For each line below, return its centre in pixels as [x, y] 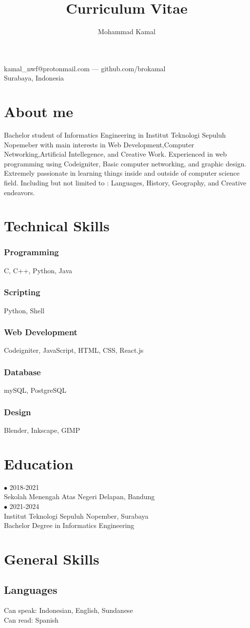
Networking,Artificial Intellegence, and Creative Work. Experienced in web [115, 154]
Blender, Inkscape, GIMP [42, 430]
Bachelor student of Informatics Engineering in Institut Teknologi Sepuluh [115, 135]
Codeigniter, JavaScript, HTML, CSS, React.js [74, 350]
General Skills [52, 558]
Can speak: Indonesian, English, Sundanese [68, 610]
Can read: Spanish [31, 619]
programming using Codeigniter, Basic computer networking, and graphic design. [125, 163]
